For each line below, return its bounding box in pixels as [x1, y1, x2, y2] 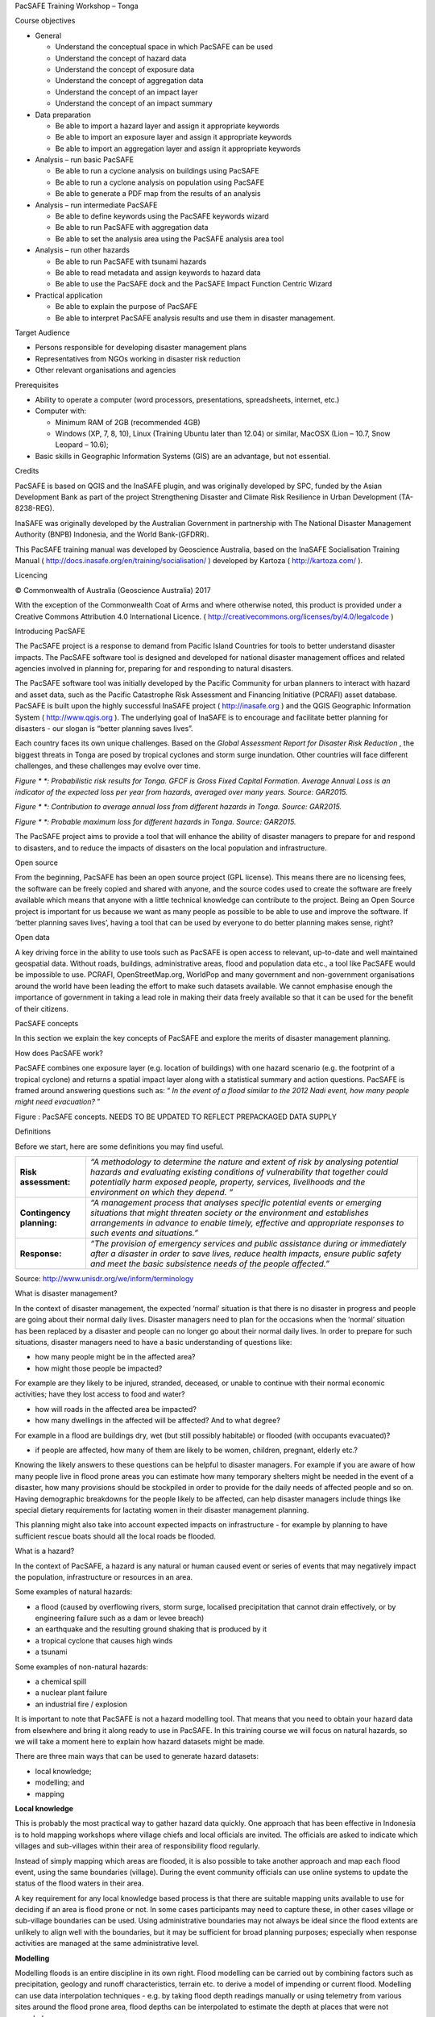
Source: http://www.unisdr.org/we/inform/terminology [14, 1273, 194, 1283]
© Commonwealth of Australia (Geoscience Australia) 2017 [14, 585, 211, 595]
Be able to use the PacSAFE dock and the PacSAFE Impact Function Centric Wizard [55, 279, 333, 289]
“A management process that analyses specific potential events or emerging [89, 1196, 382, 1208]
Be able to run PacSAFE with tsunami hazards [55, 257, 207, 266]
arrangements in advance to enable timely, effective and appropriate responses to [89, 1217, 404, 1228]
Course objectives [14, 16, 76, 26]
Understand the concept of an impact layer [55, 87, 198, 97]
